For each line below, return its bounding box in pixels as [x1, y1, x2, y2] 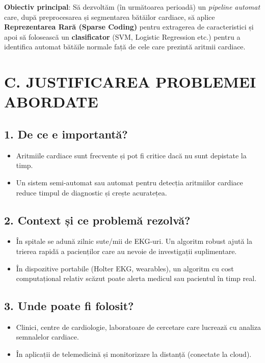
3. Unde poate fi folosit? [4, 298, 134, 314]
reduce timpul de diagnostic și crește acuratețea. [16, 187, 167, 198]
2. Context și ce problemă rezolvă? [4, 212, 191, 228]
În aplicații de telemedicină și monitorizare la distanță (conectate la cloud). [16, 349, 252, 359]
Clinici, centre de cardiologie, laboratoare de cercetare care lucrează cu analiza [16, 321, 261, 332]
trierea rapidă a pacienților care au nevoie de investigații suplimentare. [16, 245, 237, 256]
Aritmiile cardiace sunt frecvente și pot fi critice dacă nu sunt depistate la [16, 150, 247, 160]
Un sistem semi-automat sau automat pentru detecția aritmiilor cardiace [16, 177, 243, 187]
